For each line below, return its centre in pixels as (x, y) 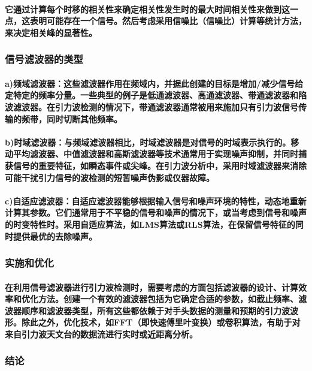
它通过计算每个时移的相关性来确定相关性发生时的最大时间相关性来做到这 (147, 9)
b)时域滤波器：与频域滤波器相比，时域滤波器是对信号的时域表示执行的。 (148, 142)
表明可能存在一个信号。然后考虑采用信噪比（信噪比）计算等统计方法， (168, 21)
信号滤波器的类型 (44, 59)
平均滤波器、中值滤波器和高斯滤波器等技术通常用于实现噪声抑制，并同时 (155, 154)
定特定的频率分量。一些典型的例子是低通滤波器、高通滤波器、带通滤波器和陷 (156, 95)
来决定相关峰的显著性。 (51, 32)
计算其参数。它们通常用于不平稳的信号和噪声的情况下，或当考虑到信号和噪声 (156, 212)
